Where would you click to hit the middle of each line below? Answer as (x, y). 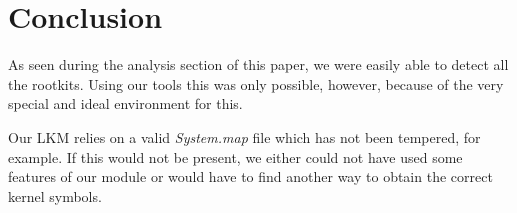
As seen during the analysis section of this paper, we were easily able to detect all (258, 64)
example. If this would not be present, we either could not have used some (235, 156)
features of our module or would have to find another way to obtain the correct (250, 176)
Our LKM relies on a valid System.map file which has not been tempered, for (244, 136)
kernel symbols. (55, 195)
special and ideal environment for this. (125, 103)
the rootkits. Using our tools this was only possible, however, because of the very (256, 83)
